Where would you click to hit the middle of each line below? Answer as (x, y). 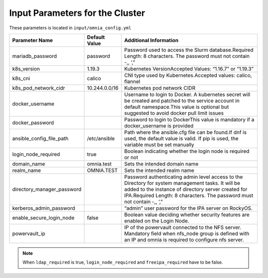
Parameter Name (33, 40)
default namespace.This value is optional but (177, 107)
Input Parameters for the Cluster (77, 13)
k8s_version (26, 68)
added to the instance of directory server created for (186, 189)
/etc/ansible (101, 138)
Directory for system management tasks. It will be (182, 183)
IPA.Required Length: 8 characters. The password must (189, 195)
